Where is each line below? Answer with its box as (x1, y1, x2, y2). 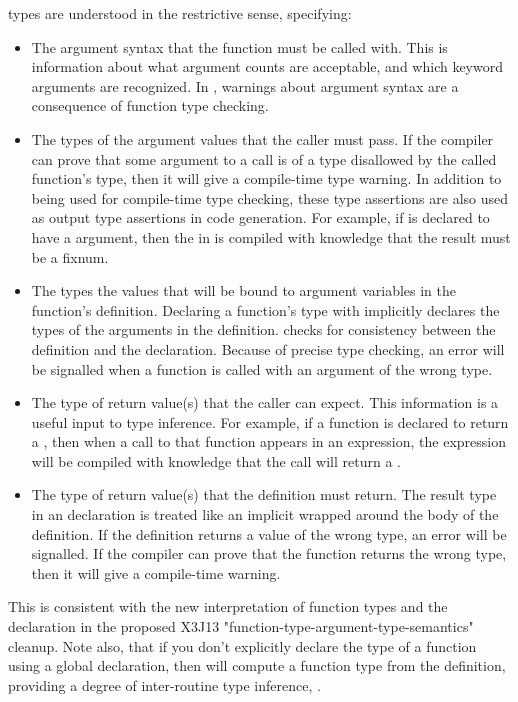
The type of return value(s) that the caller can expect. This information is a (31, 392, 499, 413)
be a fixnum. (31, 246, 109, 267)
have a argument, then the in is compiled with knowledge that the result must (31, 226, 511, 247)
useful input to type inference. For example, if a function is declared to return (31, 411, 509, 432)
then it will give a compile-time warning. (31, 562, 281, 583)
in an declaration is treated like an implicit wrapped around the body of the (31, 504, 499, 525)
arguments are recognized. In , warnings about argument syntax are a (31, 75, 459, 96)
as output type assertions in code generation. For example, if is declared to (31, 207, 490, 228)
